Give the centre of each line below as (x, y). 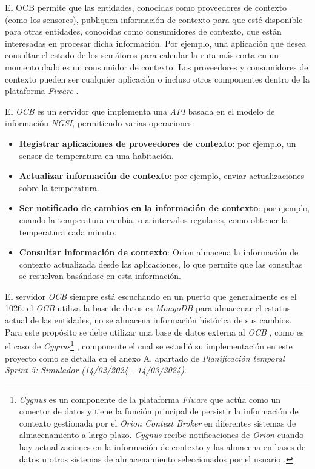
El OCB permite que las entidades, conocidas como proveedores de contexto (146, 7)
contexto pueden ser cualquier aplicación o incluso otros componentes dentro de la (157, 79)
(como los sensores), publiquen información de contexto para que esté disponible (154, 19)
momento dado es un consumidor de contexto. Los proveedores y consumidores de (157, 66)
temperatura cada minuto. (68, 231)
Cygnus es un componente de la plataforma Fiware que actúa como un (150, 399)
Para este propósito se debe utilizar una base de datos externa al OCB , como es (154, 332)
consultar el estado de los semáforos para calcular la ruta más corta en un (142, 55)
